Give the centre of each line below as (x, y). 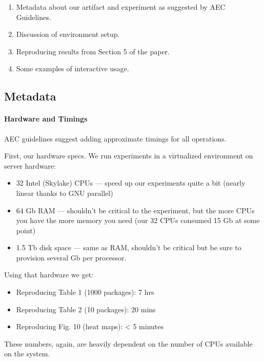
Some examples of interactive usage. (73, 68)
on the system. (27, 354)
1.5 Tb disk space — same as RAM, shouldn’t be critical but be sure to (129, 247)
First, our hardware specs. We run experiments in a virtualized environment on (129, 156)
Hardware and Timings (46, 119)
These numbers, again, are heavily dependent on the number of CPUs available (128, 343)
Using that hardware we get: (49, 275)
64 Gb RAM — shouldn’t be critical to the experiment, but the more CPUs (135, 210)
